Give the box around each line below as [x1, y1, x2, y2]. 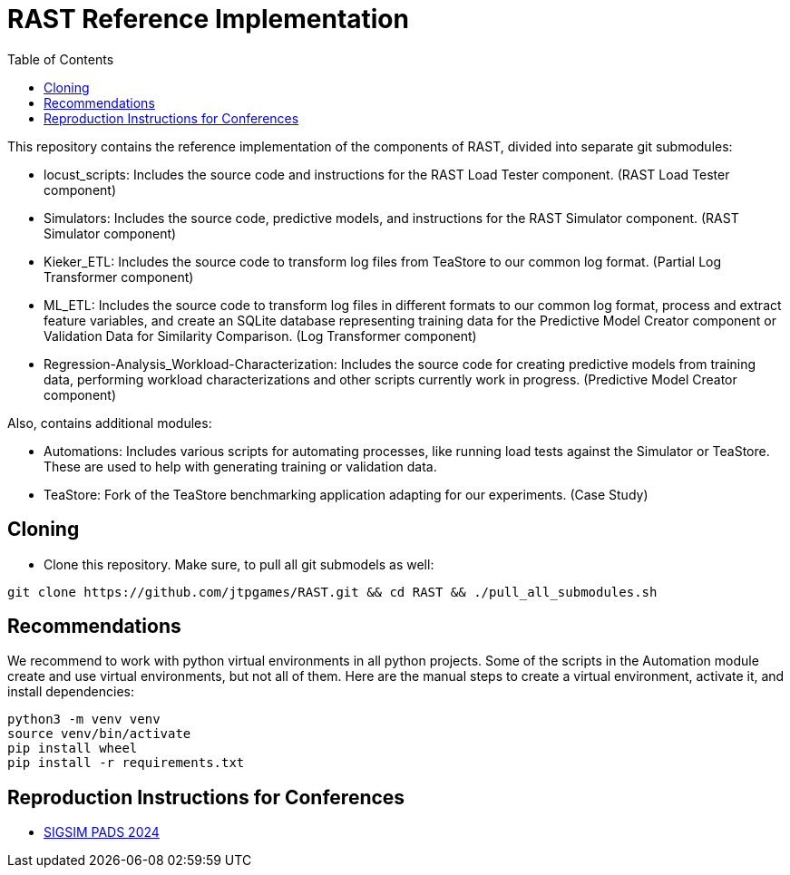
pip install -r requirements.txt [7, 755, 245, 771]
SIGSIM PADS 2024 [44, 824, 160, 841]
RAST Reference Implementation [7, 4, 409, 34]
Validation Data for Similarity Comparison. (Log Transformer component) [44, 327, 477, 344]
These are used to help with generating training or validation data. [44, 458, 437, 474]
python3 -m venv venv [7, 712, 161, 727]
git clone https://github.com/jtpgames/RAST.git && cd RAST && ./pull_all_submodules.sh [7, 584, 658, 599]
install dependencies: [7, 684, 134, 700]
